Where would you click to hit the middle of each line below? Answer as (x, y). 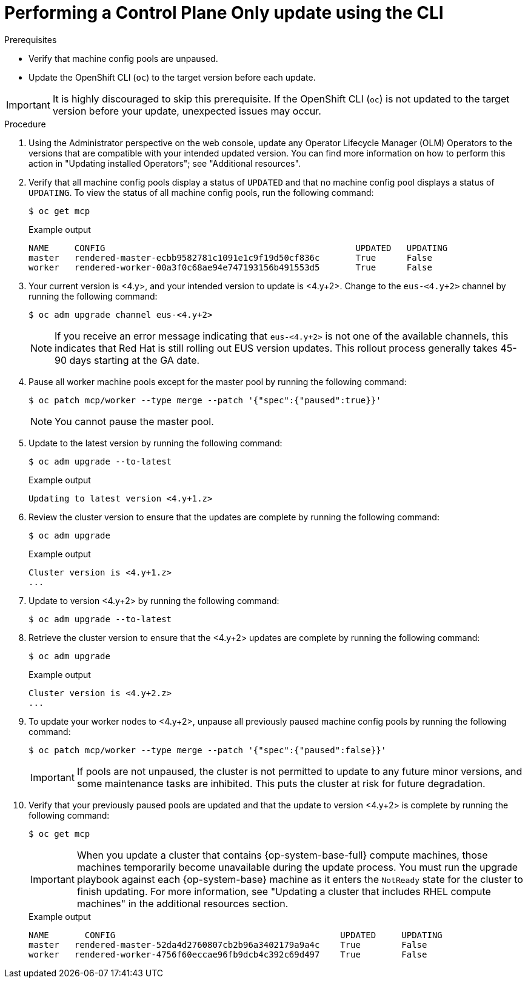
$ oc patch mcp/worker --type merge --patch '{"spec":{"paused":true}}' (205, 400)
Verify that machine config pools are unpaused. (123, 58)
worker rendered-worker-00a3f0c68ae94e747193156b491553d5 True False (230, 267)
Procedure (25, 124)
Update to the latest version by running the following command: (155, 443)
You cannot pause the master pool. (134, 421)
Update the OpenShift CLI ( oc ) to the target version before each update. (172, 77)
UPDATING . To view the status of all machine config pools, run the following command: (201, 192)
